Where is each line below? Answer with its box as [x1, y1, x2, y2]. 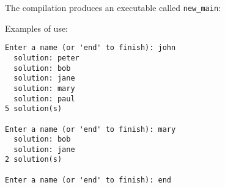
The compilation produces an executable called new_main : [5, 1, 221, 13]
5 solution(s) [5, 104, 62, 114]
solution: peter [13, 53, 79, 62]
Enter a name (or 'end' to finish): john [5, 43, 176, 52]
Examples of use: [5, 21, 68, 34]
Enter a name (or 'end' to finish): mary [5, 125, 176, 134]
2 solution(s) [5, 155, 62, 164]
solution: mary [13, 84, 75, 93]
